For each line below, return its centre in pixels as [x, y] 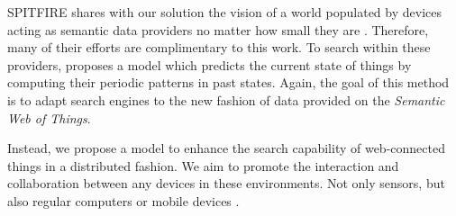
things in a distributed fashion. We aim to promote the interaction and [203, 165]
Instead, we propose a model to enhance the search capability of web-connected [226, 148]
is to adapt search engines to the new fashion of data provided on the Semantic [226, 99]
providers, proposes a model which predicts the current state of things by [210, 64]
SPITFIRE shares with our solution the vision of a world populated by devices [224, 12]
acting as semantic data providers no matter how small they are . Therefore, [218, 29]
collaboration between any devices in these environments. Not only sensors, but [226, 183]
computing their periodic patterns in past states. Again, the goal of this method [228, 82]
